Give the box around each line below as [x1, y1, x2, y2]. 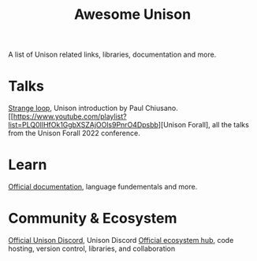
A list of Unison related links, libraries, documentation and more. [8, 50, 217, 60]
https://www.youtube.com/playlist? [13, 112, 128, 121]
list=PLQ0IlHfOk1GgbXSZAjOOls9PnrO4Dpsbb [8, 120, 159, 130]
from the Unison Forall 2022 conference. [8, 128, 140, 138]
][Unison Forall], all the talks [158, 120, 250, 130]
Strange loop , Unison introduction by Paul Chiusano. [8, 104, 179, 113]
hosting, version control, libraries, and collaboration [8, 244, 176, 253]
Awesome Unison [73, 6, 192, 24]
